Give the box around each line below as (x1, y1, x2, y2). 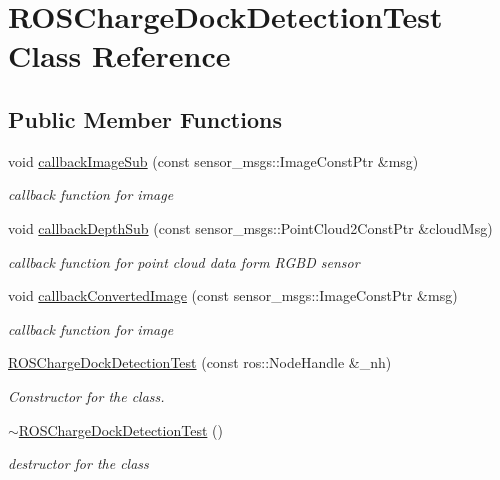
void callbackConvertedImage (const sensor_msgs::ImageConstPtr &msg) (8, 285, 458, 306)
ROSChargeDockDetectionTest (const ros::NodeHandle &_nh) (8, 352, 392, 373)
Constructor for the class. (8, 385, 165, 406)
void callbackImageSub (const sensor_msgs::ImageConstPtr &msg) (8, 150, 419, 171)
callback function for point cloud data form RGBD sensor (8, 251, 360, 272)
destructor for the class (8, 453, 149, 474)
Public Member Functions (8, 103, 282, 134)
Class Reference (8, 35, 231, 76)
